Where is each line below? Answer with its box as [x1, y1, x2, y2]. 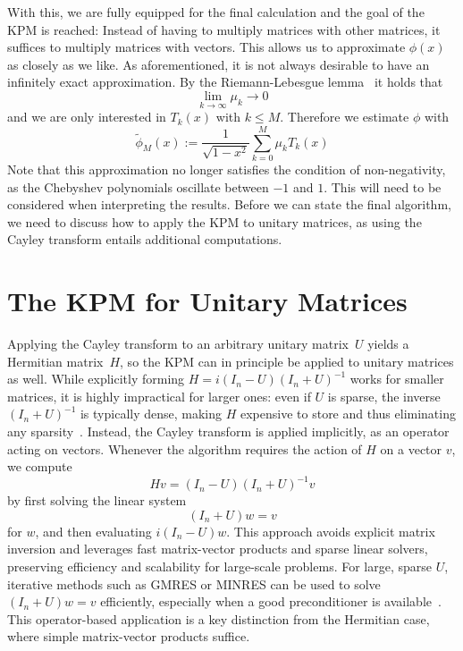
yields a [367, 334, 409, 352]
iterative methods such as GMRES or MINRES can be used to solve [7, 574, 381, 593]
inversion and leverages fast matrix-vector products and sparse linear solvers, [7, 539, 428, 558]
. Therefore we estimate [280, 107, 409, 126]
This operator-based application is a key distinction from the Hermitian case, [7, 609, 430, 628]
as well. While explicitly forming [7, 369, 185, 388]
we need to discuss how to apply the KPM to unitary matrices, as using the [7, 212, 422, 231]
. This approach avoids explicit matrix [226, 521, 435, 540]
